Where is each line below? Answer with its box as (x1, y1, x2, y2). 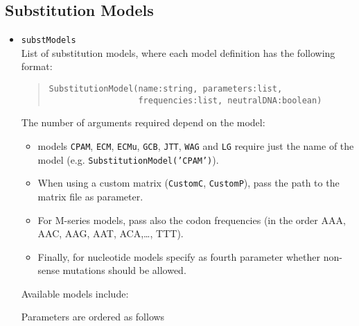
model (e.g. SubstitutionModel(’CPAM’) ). (37, 152, 219, 166)
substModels (21, 35, 76, 46)
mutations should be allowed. (62, 263, 186, 277)
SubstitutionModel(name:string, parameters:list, (49, 84, 283, 94)
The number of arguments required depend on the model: (21, 115, 265, 130)
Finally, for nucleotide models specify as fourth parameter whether (37, 249, 321, 264)
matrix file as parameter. (37, 189, 143, 203)
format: (21, 59, 53, 74)
